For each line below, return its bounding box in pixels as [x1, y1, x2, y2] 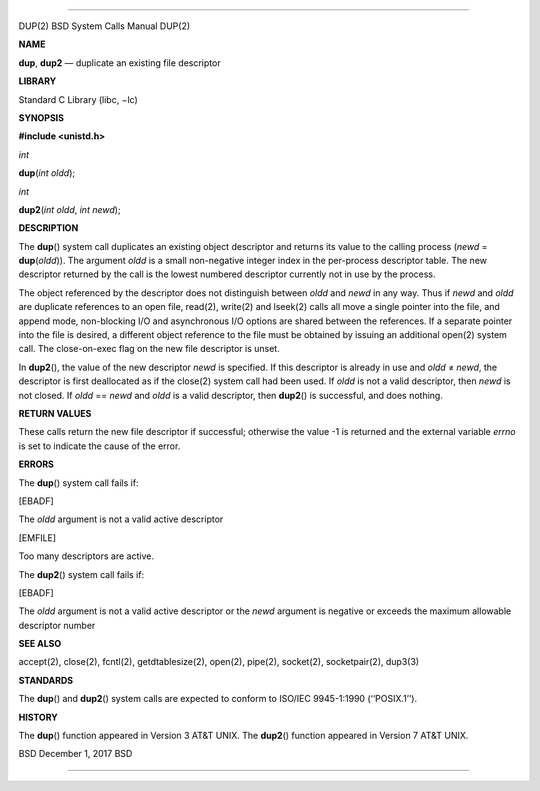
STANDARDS [18, 674, 74, 686]
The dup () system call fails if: [18, 476, 139, 489]
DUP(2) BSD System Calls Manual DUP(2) [18, 20, 191, 32]
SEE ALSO [18, 638, 62, 650]
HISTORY [18, 711, 59, 723]
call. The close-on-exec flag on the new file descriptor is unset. [18, 343, 280, 355]
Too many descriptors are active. [18, 550, 155, 562]
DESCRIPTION [18, 222, 79, 234]
